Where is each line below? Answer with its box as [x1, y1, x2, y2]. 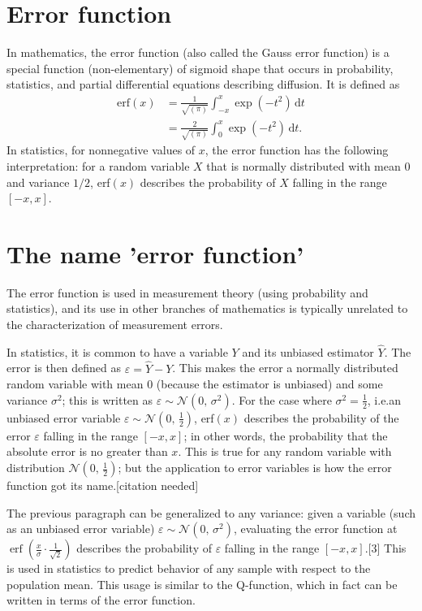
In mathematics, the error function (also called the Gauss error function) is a [6, 44, 390, 61]
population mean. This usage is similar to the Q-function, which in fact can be [6, 575, 398, 592]
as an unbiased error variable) [6, 520, 155, 537]
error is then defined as [6, 359, 122, 376]
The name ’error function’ [6, 236, 304, 270]
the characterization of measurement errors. [6, 316, 223, 333]
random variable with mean [6, 375, 144, 392]
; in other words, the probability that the [183, 427, 388, 444]
